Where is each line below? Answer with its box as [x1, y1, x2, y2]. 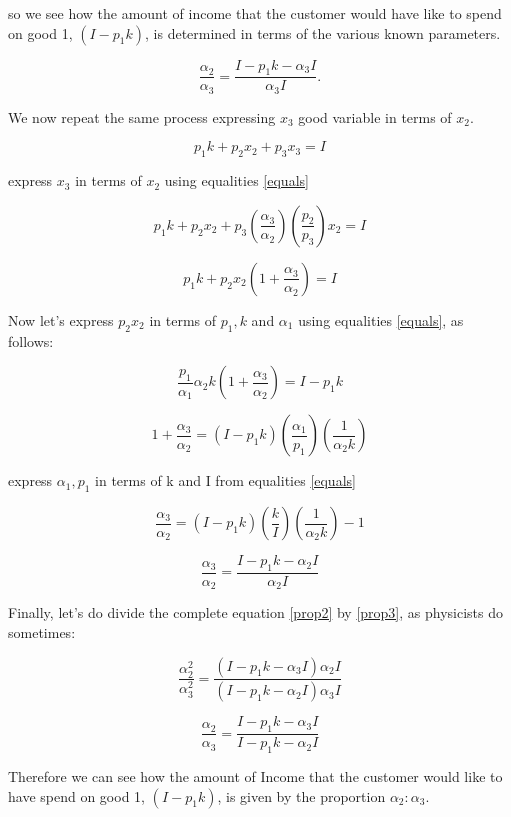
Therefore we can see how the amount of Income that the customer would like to [8, 766, 503, 787]
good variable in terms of [298, 106, 452, 127]
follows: [8, 330, 54, 351]
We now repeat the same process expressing [8, 106, 276, 127]
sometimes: [8, 621, 76, 642]
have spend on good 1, [8, 785, 145, 806]
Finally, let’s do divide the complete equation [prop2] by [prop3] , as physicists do [8, 602, 504, 623]
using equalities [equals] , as [298, 309, 464, 330]
